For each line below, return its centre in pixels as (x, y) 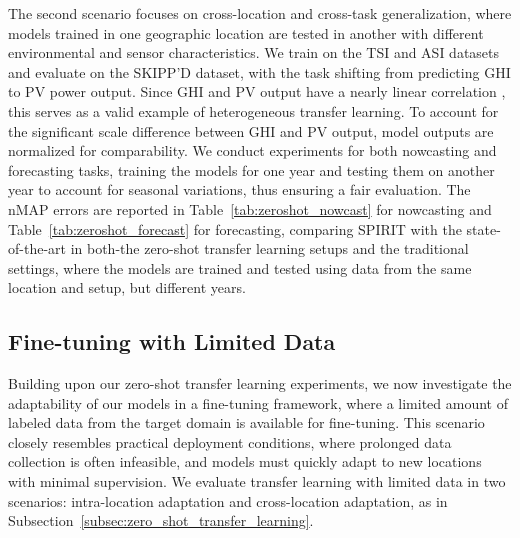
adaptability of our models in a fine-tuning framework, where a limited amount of (258, 402)
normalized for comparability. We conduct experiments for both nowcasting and (252, 150)
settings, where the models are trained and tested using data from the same (240, 267)
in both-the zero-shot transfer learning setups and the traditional (269, 248)
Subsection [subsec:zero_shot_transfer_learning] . (161, 520)
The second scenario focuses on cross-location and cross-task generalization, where (260, 13)
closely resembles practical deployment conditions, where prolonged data (230, 441)
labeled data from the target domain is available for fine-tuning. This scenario (246, 422)
